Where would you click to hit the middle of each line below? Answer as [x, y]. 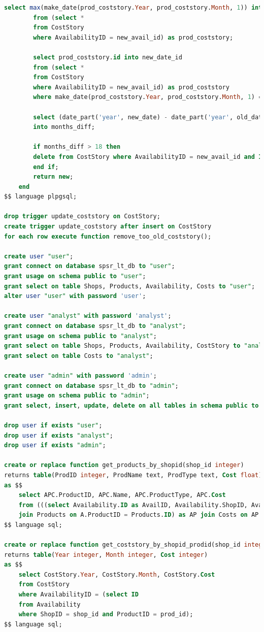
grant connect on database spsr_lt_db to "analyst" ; [95, 326]
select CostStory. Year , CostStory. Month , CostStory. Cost [117, 574]
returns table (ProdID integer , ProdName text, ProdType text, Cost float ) [133, 475]
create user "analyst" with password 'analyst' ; [88, 316]
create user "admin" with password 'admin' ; [80, 375]
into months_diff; [64, 127]
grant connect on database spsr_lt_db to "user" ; [90, 266]
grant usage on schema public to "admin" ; [77, 396]
